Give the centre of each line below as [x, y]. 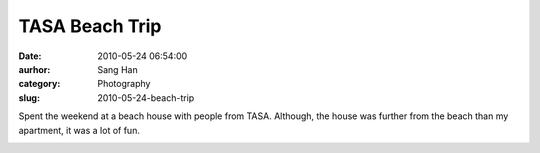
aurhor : [34, 69]
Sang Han [118, 69]
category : [39, 84]
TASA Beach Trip [90, 26]
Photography [124, 84]
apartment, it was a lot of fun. [79, 130]
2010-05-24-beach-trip [146, 97]
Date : [30, 56]
